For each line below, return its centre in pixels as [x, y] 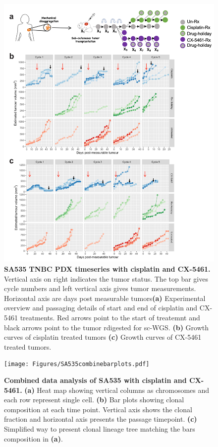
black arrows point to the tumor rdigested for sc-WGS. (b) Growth [106, 327]
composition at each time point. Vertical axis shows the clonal [98, 409]
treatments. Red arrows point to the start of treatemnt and [110, 317]
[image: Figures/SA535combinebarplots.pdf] [77, 364]
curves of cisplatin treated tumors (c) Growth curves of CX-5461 [103, 337]
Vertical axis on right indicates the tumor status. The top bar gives [106, 278]
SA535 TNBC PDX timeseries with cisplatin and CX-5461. [107, 268]
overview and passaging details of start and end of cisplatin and [101, 308]
